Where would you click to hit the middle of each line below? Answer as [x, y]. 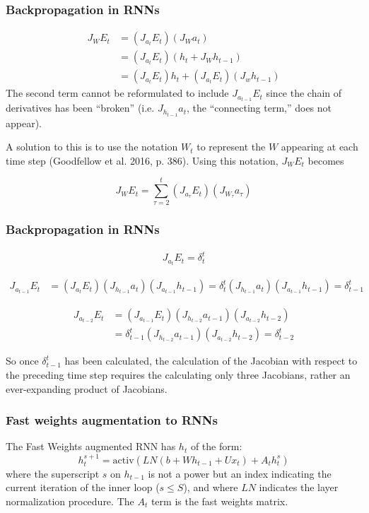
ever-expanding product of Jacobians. [87, 388]
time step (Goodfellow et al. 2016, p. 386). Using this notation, [142, 160]
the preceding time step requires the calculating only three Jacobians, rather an [178, 374]
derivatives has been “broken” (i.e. [80, 108]
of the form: [216, 446]
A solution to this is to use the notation [92, 147]
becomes [326, 160]
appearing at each [320, 147]
